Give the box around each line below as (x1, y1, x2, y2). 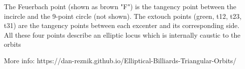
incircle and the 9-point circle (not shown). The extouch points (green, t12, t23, (4, 11, 242, 21)
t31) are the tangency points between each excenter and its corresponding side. (4, 20, 240, 30)
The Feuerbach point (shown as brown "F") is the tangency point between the (4, 1, 237, 11)
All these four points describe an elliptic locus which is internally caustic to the (4, 29, 241, 40)
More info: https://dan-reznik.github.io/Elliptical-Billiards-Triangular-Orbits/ (4, 55, 237, 65)
